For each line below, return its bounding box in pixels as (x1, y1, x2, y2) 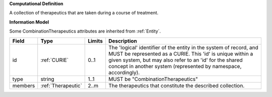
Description (108, 37, 138, 44)
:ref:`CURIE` (40, 56, 69, 63)
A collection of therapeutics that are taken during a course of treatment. (9, 10, 159, 16)
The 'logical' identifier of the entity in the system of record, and (108, 44, 259, 51)
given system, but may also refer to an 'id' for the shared (108, 56, 243, 63)
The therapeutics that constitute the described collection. (108, 82, 245, 89)
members (12, 82, 35, 89)
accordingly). (108, 69, 140, 76)
